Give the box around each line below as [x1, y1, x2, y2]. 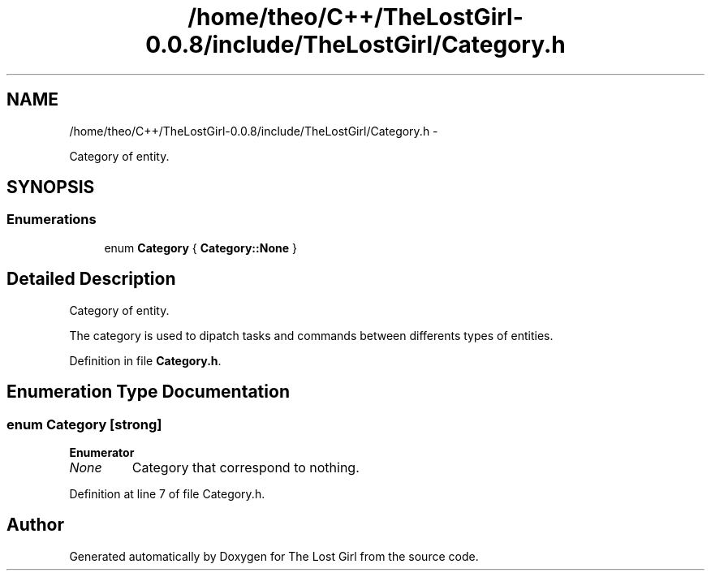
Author [6, 515, 64, 536]
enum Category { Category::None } [104, 240, 297, 255]
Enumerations [6, 211, 97, 228]
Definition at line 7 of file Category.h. [69, 486, 265, 501]
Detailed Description [6, 269, 176, 290]
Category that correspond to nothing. [131, 459, 360, 476]
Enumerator [69, 445, 135, 459]
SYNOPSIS [6, 177, 95, 198]
